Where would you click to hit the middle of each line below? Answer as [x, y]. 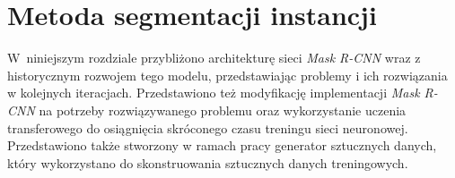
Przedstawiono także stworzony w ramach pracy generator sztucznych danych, [222, 145]
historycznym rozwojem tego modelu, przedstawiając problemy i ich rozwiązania [227, 75]
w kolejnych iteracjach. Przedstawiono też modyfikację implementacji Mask [214, 93]
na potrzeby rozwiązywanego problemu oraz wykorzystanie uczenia [223, 110]
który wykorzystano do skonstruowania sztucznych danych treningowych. [208, 162]
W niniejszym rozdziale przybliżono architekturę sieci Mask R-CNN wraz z [214, 58]
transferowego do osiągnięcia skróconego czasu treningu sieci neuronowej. [208, 127]
